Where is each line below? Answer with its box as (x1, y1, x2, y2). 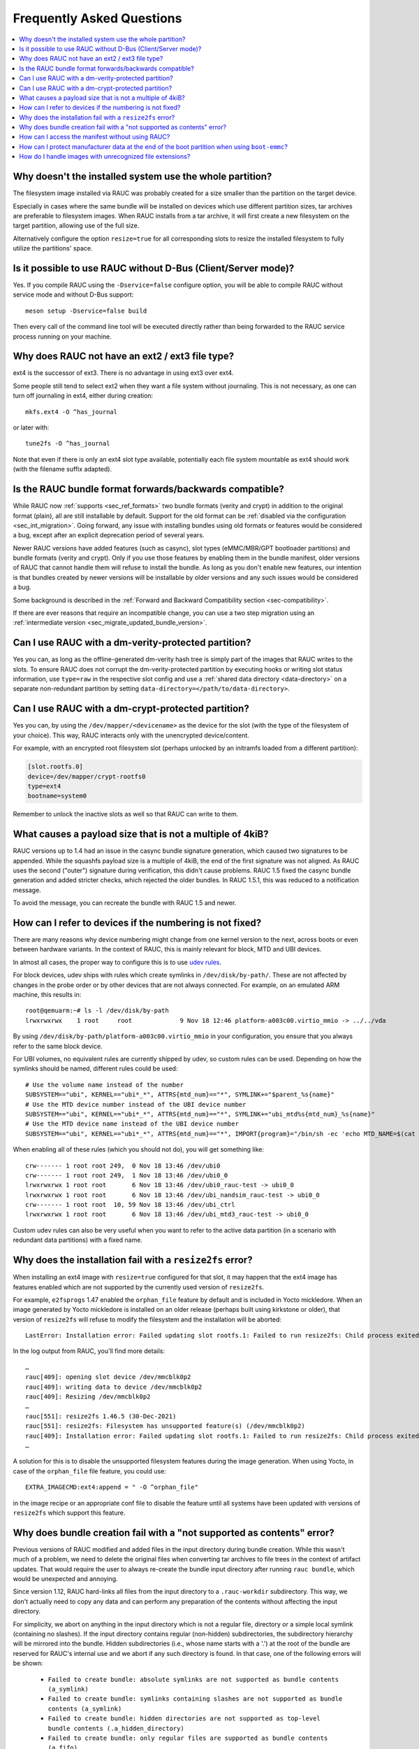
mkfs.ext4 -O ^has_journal (25, 408, 118, 416)
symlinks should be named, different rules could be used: (13, 1064, 178, 1073)
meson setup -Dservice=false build (25, 306, 147, 315)
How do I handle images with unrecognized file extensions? (19, 153, 191, 161)
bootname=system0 (27, 792, 87, 800)
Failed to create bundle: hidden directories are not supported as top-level (47, 1715, 321, 1722)
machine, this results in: (13, 991, 82, 999)
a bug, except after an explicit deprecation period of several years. (13, 531, 205, 539)
